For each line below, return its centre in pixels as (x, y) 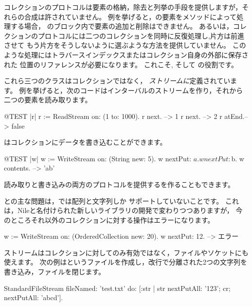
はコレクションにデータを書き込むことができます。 (85, 142)
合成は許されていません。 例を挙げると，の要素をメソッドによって (130, 16)
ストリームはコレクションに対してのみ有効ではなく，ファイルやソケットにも (126, 252)
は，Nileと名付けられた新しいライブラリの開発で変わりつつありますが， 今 (123, 210)
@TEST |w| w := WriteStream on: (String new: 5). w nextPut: (98, 158)
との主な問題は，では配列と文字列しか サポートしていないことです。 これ (121, 201)
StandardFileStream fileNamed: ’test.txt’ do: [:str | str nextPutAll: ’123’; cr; (117, 288)
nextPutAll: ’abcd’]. (34, 297)
